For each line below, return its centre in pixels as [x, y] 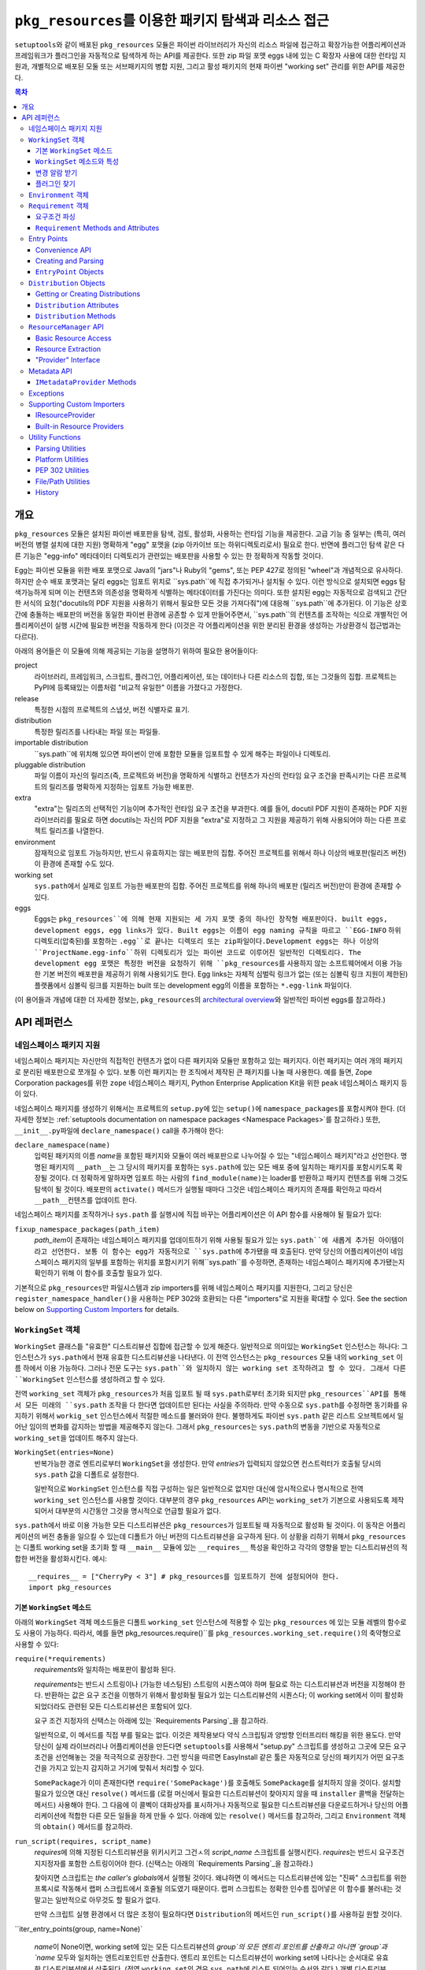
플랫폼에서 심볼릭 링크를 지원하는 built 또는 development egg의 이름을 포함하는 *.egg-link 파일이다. [193, 985]
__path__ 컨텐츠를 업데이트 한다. [86, 1200]
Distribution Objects [67, 283]
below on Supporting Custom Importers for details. [97, 1310]
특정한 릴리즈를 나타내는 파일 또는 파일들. [97, 731]
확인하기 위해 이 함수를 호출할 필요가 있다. [98, 1273]
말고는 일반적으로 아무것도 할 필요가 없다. [97, 1900]
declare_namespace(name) [62, 1145]
